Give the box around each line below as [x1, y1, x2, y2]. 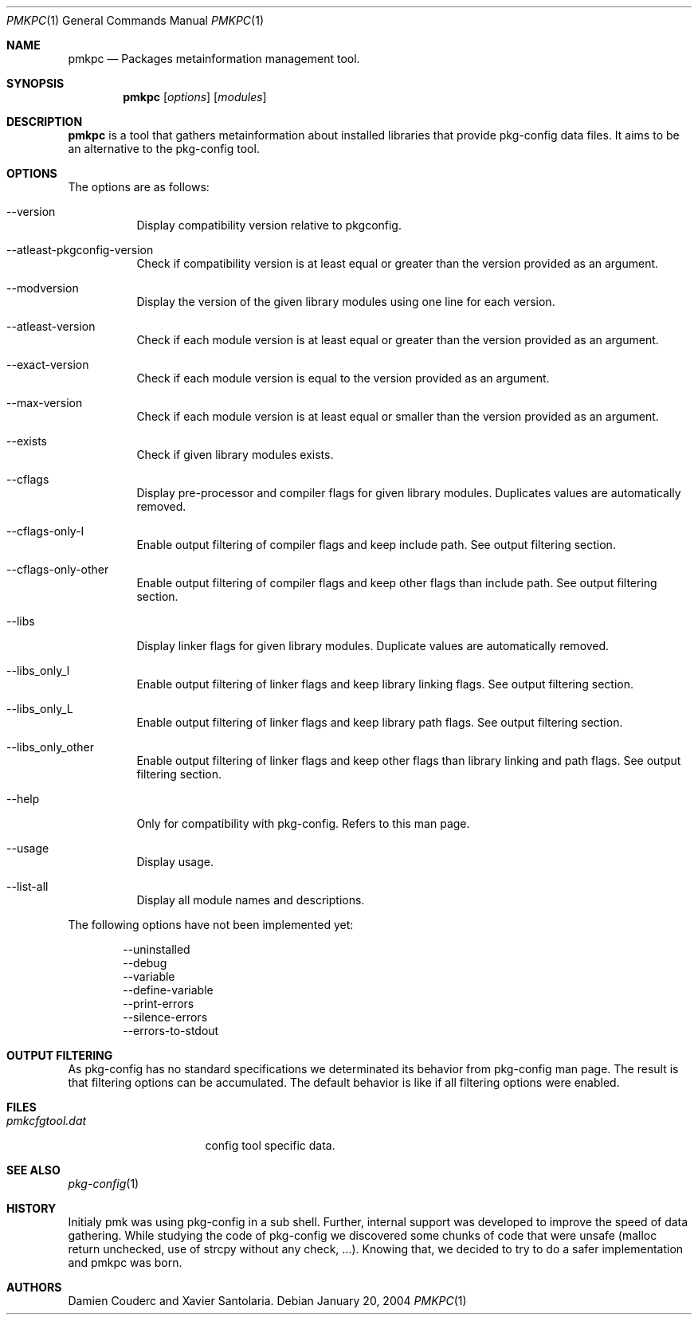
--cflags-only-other [6, 563, 109, 576]
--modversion [6, 281, 79, 295]
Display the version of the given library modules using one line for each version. [136, 295, 555, 308]
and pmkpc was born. [68, 1256, 182, 1269]
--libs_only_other [6, 740, 94, 754]
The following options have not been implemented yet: [68, 918, 354, 931]
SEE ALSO [6, 1163, 61, 1177]
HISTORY [6, 1201, 57, 1215]
